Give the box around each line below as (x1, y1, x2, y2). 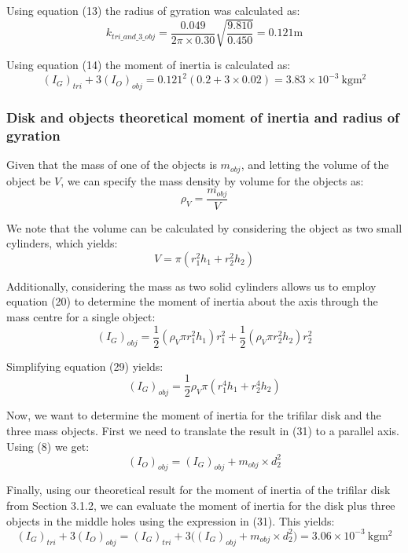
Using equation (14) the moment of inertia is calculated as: (6, 57, 291, 73)
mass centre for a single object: (6, 309, 156, 325)
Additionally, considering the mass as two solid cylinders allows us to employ (6, 277, 377, 294)
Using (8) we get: (6, 438, 90, 454)
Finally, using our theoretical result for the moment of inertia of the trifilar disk (6, 482, 391, 498)
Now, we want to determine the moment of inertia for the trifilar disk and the (6, 407, 381, 423)
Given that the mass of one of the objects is (6, 156, 217, 173)
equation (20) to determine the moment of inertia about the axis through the (6, 293, 378, 309)
